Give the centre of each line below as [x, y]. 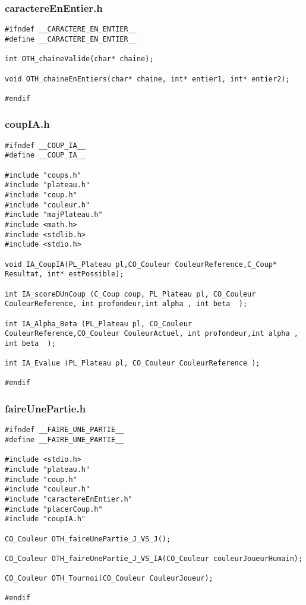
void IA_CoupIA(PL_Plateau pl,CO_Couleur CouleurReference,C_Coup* [141, 264]
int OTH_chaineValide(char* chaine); [79, 59]
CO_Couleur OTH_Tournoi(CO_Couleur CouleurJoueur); [109, 579]
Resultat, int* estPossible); [64, 274]
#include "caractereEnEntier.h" [69, 499]
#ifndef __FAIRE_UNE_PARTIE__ [64, 430]
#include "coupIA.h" [45, 519]
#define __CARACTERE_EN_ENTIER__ [71, 39]
